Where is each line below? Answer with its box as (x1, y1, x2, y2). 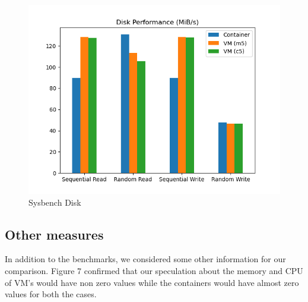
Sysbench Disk (28, 196, 81, 208)
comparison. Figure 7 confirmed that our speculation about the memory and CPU (5, 264, 303, 276)
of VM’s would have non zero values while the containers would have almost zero (5, 276, 299, 288)
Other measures (5, 225, 104, 243)
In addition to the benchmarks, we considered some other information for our (5, 253, 286, 265)
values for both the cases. (5, 288, 97, 300)
